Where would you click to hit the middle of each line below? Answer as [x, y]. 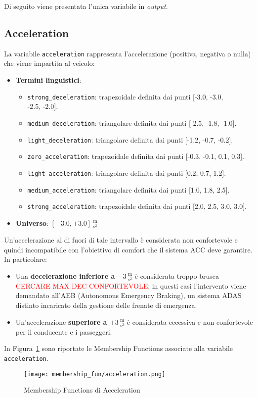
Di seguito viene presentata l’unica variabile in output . [86, 6]
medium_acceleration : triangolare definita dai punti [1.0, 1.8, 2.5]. [128, 189]
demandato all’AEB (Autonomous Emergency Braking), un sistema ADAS [128, 295]
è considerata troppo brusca [177, 275]
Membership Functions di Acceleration [82, 390]
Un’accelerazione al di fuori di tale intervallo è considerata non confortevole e [121, 239]
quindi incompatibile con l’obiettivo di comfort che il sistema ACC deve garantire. [128, 249]
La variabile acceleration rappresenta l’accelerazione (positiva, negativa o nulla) [128, 53]
